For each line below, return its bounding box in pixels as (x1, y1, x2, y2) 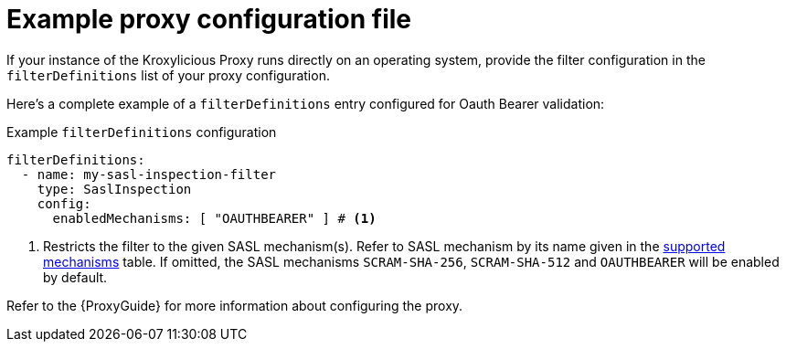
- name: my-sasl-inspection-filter (21, 166, 277, 182)
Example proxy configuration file (6, 4, 412, 35)
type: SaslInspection (37, 181, 192, 196)
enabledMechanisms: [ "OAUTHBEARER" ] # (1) (52, 210, 377, 226)
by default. (43, 269, 108, 285)
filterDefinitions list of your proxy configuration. (6, 67, 330, 83)
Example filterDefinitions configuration (6, 123, 277, 140)
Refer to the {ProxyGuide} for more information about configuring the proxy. (6, 297, 463, 313)
